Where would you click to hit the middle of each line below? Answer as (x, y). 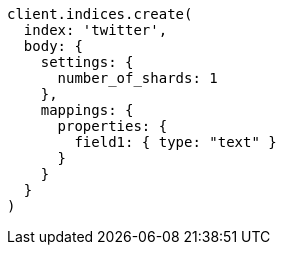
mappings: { (87, 110)
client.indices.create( (100, 14)
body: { (53, 46)
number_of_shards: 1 (137, 78)
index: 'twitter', (95, 30)
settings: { (87, 62)
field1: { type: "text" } (175, 142)
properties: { (112, 126)
